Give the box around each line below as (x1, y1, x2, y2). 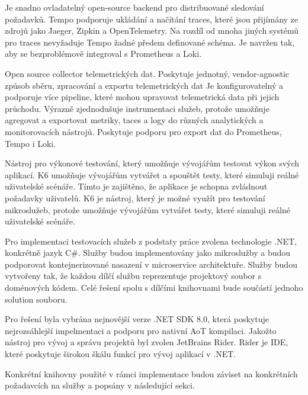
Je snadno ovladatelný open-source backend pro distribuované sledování (5, 1, 264, 13)
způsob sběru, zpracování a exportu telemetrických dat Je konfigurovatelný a (5, 79, 283, 91)
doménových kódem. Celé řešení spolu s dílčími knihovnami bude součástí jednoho (5, 281, 303, 294)
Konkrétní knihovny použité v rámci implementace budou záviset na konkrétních (5, 367, 298, 380)
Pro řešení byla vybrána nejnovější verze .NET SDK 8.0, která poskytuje (5, 313, 269, 325)
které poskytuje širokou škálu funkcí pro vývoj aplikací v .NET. (5, 348, 236, 360)
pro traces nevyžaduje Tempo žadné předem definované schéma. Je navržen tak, (5, 36, 295, 48)
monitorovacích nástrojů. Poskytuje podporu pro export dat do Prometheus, (5, 125, 282, 137)
